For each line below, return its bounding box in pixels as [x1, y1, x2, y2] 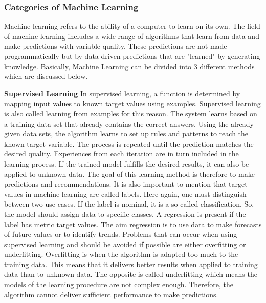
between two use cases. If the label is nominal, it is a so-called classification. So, [4, 198, 254, 209]
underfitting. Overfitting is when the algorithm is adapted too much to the [4, 249, 238, 259]
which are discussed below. [4, 71, 88, 82]
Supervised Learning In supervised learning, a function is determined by [4, 88, 240, 98]
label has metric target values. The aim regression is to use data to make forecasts [4, 218, 262, 229]
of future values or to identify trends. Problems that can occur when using [4, 229, 237, 239]
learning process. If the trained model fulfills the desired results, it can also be [4, 158, 249, 169]
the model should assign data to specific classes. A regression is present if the [4, 208, 246, 219]
